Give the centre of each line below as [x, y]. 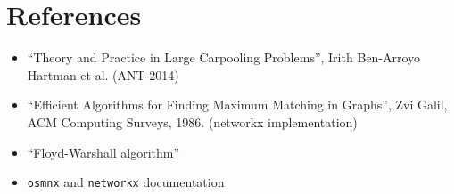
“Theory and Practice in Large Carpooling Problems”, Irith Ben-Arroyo [224, 57]
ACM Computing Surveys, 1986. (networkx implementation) [192, 121]
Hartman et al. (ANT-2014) [103, 74]
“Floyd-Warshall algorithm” [103, 152]
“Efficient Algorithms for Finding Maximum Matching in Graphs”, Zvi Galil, [237, 105]
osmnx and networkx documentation [126, 182]
